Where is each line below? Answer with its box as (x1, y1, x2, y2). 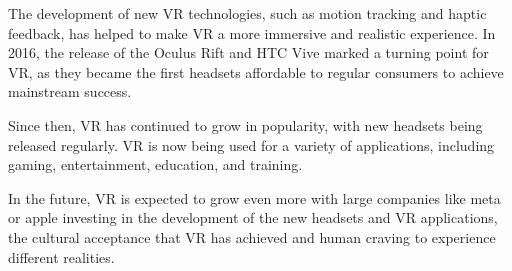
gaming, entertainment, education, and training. (8, 154, 303, 175)
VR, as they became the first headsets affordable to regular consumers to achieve (8, 61, 504, 82)
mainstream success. (8, 81, 132, 102)
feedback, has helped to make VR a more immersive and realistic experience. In (8, 22, 496, 43)
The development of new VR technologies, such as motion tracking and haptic (8, 3, 487, 23)
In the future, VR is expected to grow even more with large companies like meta (8, 187, 501, 208)
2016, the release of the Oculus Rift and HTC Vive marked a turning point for (8, 42, 489, 63)
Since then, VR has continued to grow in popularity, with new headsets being (8, 114, 483, 135)
